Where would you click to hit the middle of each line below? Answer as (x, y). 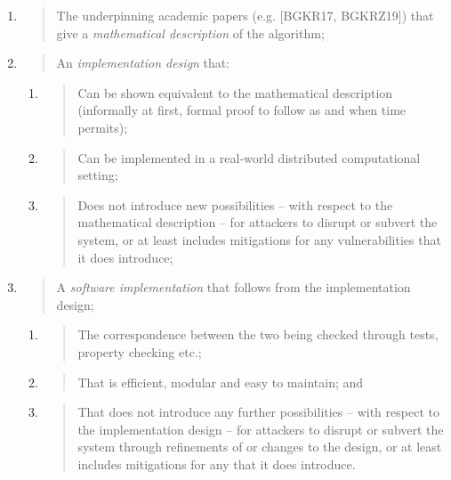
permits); (103, 127)
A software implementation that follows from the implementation (234, 287)
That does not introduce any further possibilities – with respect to (258, 412)
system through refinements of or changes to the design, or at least (260, 447)
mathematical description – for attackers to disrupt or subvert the (258, 222)
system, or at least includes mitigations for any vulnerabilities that (259, 239)
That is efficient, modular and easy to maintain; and (221, 382)
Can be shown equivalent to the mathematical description (235, 92)
